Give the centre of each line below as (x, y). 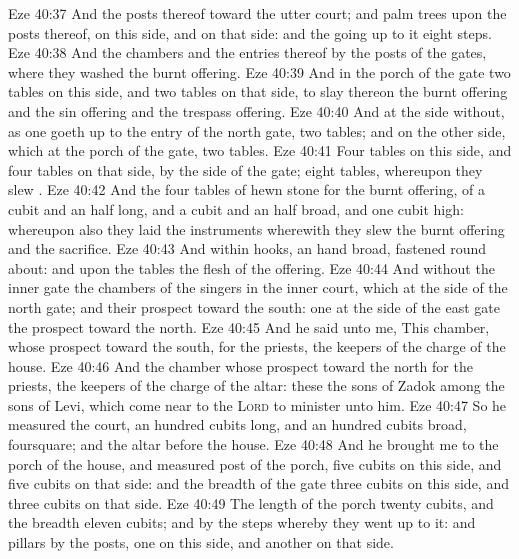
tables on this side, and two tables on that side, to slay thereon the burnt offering (258, 91)
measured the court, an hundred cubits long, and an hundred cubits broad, (237, 424)
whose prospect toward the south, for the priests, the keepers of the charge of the (257, 346)
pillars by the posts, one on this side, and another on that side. (201, 542)
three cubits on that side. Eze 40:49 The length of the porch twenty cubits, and (251, 502)
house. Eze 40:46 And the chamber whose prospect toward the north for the (240, 365)
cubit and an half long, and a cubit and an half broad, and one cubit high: (236, 208)
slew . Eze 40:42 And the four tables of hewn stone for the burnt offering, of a (246, 189)
